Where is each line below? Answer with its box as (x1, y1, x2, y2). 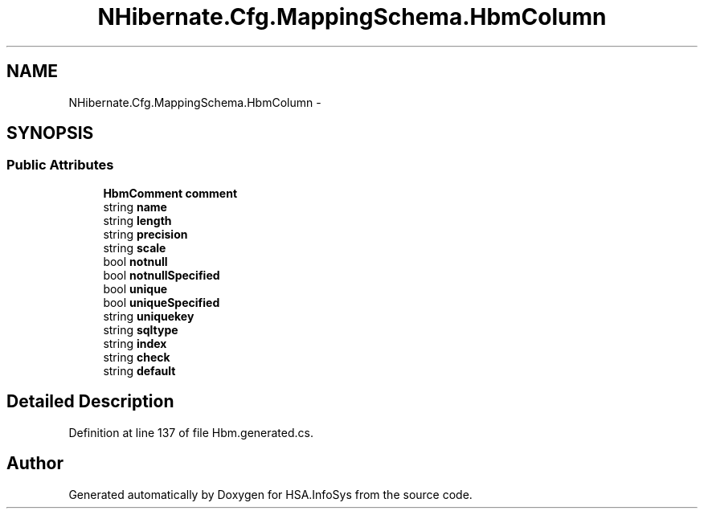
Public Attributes (6, 157, 114, 174)
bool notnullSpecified (103, 268, 220, 282)
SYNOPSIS (6, 123, 94, 144)
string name (103, 199, 167, 214)
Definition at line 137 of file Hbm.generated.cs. (68, 425, 313, 439)
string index (103, 336, 167, 350)
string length (103, 213, 172, 227)
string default (103, 363, 176, 378)
